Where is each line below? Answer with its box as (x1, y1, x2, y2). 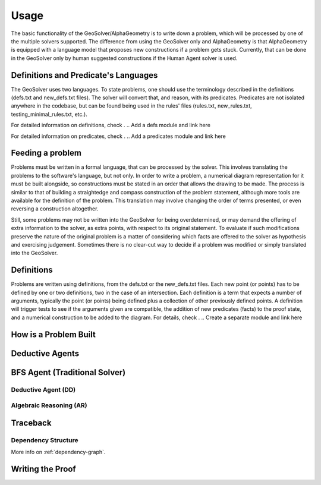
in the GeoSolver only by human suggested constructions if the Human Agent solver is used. (11, 54, 238, 62)
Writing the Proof (11, 464, 77, 474)
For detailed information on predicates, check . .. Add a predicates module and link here (11, 133, 226, 140)
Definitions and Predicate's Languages (11, 70, 158, 80)
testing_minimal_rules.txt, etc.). (11, 111, 87, 118)
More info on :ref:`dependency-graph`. (11, 449, 106, 456)
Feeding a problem (11, 148, 81, 158)
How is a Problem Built (11, 329, 96, 339)
